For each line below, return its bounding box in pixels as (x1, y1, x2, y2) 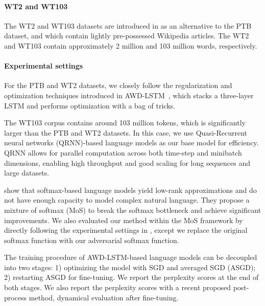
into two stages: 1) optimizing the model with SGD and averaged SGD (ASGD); (4, 261, 256, 272)
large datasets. (4, 167, 50, 178)
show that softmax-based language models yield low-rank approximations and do (4, 184, 257, 195)
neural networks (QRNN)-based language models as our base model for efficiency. (4, 137, 259, 148)
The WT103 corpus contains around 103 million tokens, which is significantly (4, 117, 246, 128)
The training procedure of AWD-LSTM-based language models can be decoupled (4, 252, 257, 263)
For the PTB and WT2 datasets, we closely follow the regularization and (4, 80, 232, 91)
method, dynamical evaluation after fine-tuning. (29, 292, 179, 302)
